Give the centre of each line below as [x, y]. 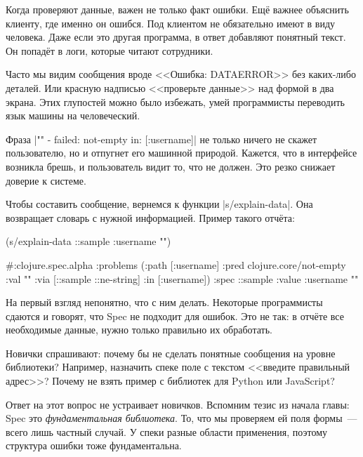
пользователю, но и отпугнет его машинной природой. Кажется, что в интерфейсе [181, 153]
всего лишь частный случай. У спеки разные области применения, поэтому [166, 431]
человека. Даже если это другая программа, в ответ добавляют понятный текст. [176, 37]
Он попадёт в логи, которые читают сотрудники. [110, 50]
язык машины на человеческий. [73, 115]
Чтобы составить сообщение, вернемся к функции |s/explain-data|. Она [159, 204]
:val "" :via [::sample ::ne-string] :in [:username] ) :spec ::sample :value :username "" [182, 278]
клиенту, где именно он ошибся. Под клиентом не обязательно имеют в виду [171, 23]
